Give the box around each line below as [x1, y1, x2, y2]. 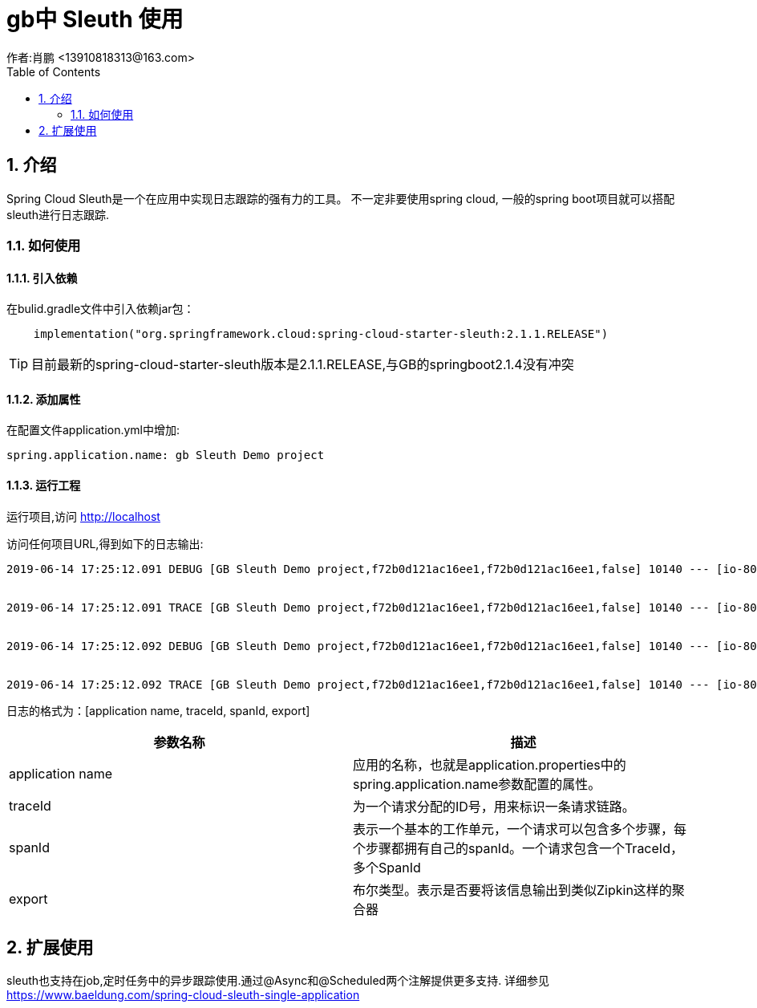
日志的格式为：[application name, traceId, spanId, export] [6, 703, 310, 717]
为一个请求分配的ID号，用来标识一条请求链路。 [353, 798, 635, 815]
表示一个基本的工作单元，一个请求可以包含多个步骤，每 [353, 820, 687, 837]
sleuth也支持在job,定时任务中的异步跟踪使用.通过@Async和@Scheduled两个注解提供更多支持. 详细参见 [6, 973, 550, 988]
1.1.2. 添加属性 [6, 392, 81, 406]
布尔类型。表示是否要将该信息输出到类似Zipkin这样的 [353, 881, 672, 898]
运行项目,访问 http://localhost [6, 509, 160, 523]
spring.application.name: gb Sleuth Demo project [6, 449, 325, 462]
